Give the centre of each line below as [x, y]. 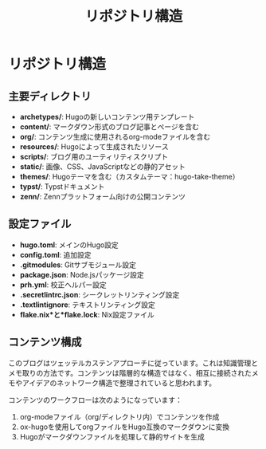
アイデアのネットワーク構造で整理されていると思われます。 [119, 383]
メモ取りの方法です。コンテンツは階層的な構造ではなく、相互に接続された [130, 372]
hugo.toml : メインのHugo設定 [69, 245]
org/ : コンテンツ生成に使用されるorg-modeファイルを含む [115, 137]
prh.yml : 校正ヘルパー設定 [63, 285]
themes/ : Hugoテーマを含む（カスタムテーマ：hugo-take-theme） [129, 177]
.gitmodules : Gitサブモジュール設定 [78, 265]
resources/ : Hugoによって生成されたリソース [94, 147]
